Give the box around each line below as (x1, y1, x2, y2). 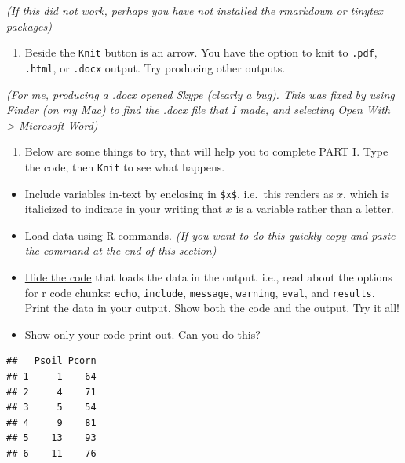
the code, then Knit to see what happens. (24, 158, 225, 175)
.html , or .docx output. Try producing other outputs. (24, 59, 286, 75)
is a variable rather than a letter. (235, 200, 394, 217)
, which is (343, 185, 389, 201)
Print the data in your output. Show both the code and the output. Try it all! (24, 299, 400, 316)
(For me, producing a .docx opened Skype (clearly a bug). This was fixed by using (6, 86, 395, 102)
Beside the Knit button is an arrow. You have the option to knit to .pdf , (24, 44, 378, 61)
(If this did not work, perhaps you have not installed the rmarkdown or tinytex (6, 2, 383, 18)
